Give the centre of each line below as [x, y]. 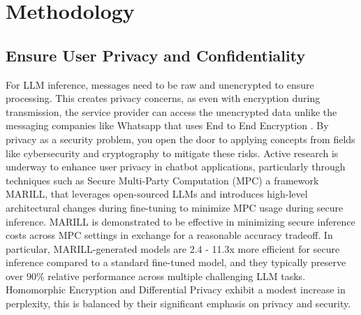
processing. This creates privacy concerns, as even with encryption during [163, 98]
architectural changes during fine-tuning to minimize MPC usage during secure [175, 207]
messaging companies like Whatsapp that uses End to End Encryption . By [167, 125]
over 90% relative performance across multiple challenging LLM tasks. [156, 276]
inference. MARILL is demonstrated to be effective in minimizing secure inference [180, 221]
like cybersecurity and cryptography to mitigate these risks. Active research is [172, 153]
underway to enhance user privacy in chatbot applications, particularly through [176, 167]
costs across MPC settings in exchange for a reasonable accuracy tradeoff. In [169, 235]
